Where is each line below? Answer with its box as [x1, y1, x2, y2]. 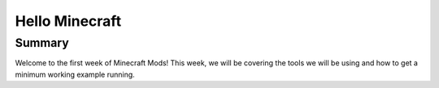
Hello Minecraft [15, 12, 122, 30]
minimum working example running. [15, 69, 136, 79]
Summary [15, 36, 69, 50]
